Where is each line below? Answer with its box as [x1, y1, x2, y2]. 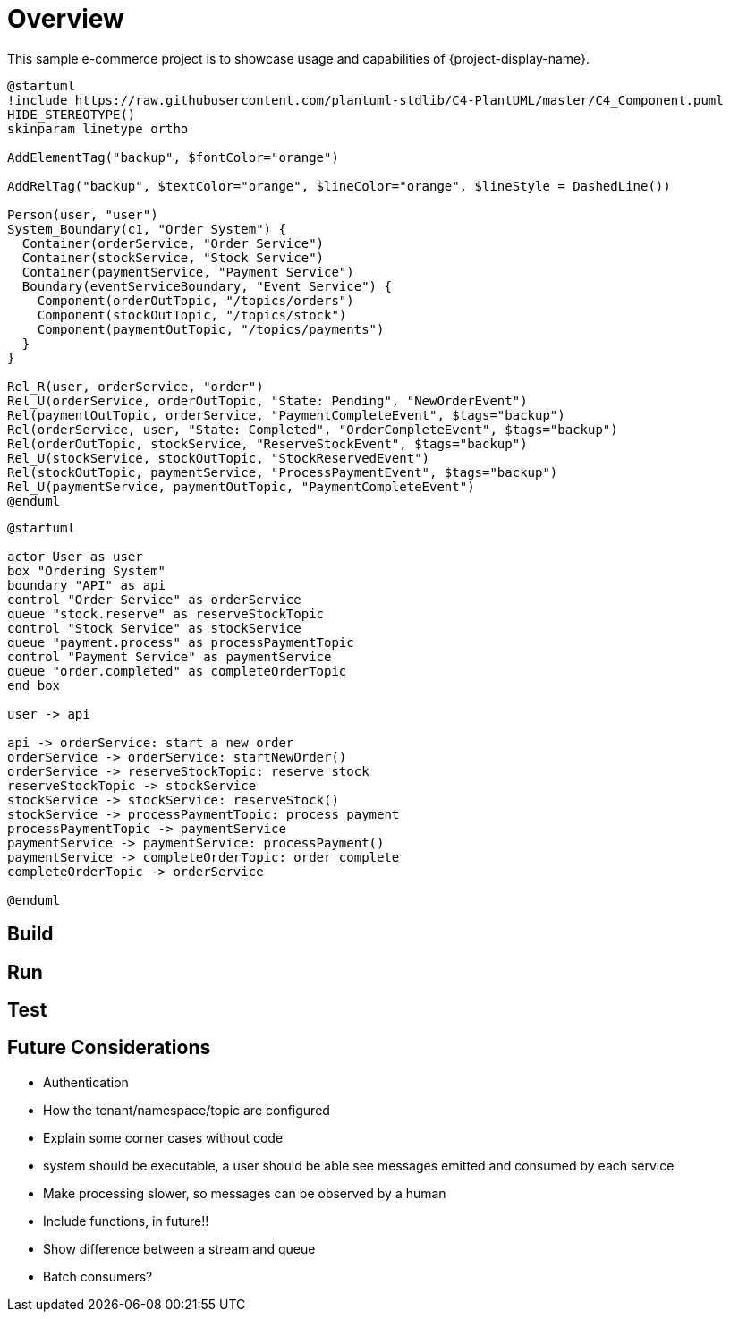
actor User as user [7, 549, 143, 564]
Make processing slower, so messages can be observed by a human [43, 1185, 446, 1201]
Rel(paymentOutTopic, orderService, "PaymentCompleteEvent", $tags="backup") [7, 407, 565, 422]
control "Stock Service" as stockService [7, 620, 301, 635]
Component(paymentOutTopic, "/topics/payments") [37, 321, 385, 336]
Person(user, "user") [7, 207, 158, 222]
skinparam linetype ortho [7, 121, 189, 136]
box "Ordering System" [7, 563, 166, 578]
